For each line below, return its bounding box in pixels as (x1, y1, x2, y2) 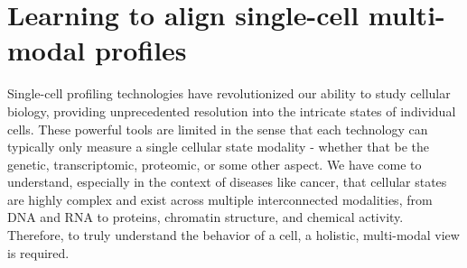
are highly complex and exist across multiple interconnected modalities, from (7, 189, 433, 208)
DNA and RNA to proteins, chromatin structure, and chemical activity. (7, 208, 404, 226)
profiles (95, 32, 187, 69)
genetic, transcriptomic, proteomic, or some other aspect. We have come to (7, 154, 422, 173)
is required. (7, 243, 70, 262)
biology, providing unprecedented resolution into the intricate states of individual (7, 101, 456, 120)
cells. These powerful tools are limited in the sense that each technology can (7, 119, 428, 138)
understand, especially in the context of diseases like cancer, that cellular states (7, 172, 447, 191)
